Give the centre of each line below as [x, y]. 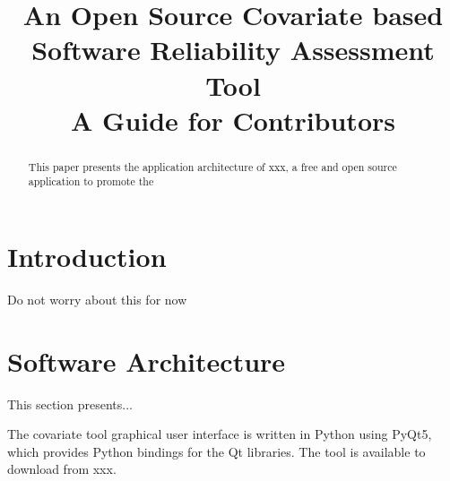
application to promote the [91, 181]
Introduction [87, 257]
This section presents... [70, 404]
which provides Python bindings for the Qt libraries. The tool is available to [216, 451]
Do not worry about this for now [97, 299]
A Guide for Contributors [233, 120]
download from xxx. [62, 469]
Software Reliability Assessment [233, 50]
